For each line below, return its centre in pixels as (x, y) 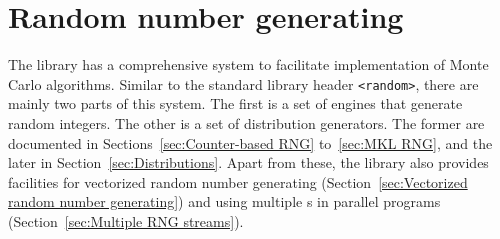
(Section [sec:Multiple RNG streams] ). (126, 220)
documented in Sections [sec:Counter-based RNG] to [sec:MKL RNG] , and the (250, 142)
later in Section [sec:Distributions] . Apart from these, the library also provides (248, 162)
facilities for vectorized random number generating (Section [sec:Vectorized (238, 181)
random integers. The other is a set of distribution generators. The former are (246, 122)
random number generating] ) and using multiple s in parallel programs (224, 201)
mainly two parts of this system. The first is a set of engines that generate (235, 103)
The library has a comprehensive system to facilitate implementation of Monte (248, 64)
